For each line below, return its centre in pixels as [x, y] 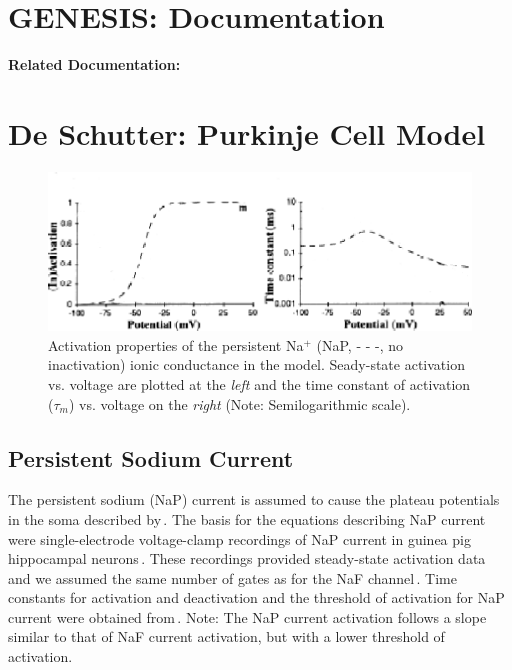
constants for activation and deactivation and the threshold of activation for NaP [256, 597]
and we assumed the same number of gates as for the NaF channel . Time [232, 577]
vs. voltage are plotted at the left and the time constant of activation [259, 383]
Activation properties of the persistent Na [176, 344]
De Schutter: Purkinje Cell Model [247, 132]
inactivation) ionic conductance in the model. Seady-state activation [256, 364]
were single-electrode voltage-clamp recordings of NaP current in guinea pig [239, 538]
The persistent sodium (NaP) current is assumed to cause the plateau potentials [254, 499]
